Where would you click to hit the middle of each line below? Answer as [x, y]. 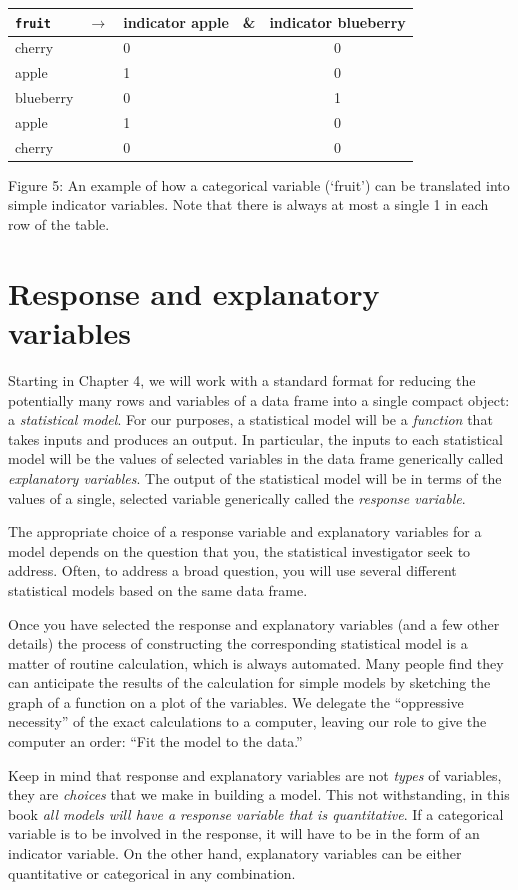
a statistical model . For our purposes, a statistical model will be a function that [250, 419]
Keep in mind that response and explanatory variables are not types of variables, [255, 774]
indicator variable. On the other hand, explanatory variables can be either [235, 853]
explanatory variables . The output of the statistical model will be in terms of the [255, 477]
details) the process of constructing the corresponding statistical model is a [238, 643]
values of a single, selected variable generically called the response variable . [237, 497]
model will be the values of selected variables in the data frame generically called [256, 458]
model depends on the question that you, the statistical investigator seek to [239, 550]
